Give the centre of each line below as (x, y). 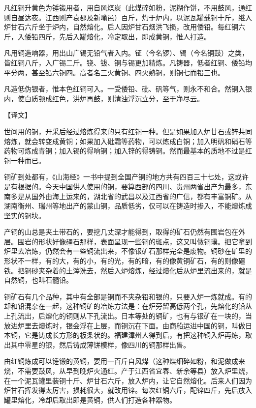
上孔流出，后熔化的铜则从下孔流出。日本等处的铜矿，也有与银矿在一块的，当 (128, 316)
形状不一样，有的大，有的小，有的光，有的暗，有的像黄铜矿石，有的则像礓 (125, 261)
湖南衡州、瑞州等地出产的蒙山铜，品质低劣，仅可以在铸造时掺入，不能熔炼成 (128, 206)
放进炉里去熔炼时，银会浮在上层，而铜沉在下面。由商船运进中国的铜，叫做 (125, 325)
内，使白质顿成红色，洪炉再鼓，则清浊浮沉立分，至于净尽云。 (104, 98)
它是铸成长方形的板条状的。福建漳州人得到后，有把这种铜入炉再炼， (135, 335)
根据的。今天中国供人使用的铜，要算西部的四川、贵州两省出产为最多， (131, 186)
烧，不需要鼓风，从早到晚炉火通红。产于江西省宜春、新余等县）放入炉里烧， (128, 371)
